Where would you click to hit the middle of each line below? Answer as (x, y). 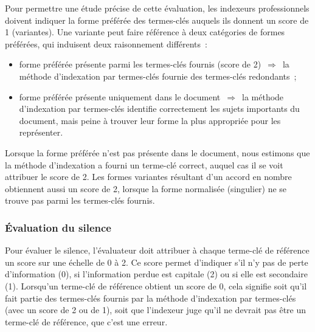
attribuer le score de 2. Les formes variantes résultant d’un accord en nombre (148, 177)
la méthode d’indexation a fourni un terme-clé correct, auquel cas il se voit (144, 164)
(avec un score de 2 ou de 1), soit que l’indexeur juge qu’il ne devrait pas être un (156, 310)
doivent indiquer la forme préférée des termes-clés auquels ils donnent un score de (157, 20)
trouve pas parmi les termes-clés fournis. (80, 200)
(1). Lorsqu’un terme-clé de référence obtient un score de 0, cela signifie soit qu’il (156, 285)
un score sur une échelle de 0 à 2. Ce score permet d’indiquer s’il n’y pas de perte (157, 262)
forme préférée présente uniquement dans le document (120, 96)
